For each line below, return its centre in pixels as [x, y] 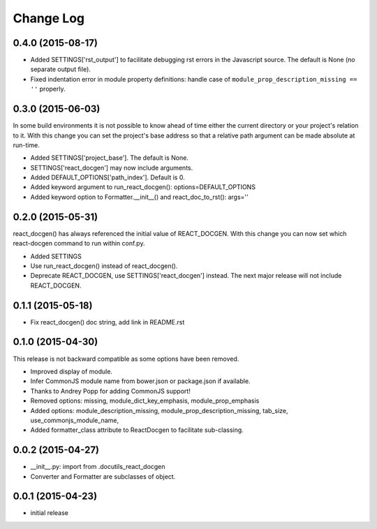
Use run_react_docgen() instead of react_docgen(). [104, 266]
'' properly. [48, 89]
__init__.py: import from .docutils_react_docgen [98, 467]
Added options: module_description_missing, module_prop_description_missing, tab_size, [160, 410]
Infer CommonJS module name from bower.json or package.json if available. [140, 381]
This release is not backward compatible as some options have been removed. [126, 359]
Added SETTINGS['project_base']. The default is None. [109, 158]
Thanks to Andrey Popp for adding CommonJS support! [111, 391]
